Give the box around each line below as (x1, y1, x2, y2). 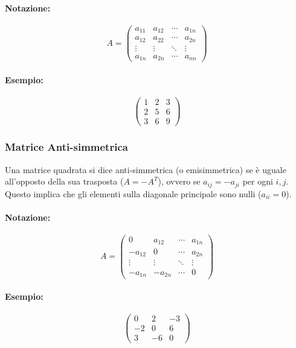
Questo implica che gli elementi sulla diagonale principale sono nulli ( (5, 187, 262, 200)
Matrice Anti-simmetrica (5, 139, 128, 154)
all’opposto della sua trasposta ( (5, 175, 124, 188)
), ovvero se (158, 175, 201, 188)
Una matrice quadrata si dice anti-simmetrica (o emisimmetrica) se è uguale (5, 163, 286, 176)
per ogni (242, 175, 273, 188)
